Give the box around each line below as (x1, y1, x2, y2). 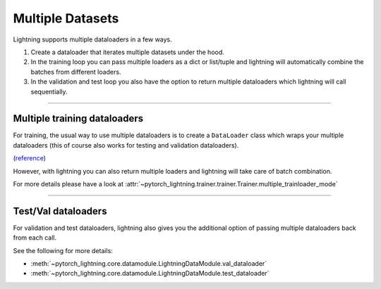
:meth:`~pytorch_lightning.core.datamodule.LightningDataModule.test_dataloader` (30, 269, 270, 278)
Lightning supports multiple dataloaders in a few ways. (13, 35, 172, 44)
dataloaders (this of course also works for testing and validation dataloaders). (13, 141, 239, 149)
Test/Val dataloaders (13, 205, 107, 217)
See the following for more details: (13, 246, 113, 255)
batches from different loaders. (30, 68, 121, 76)
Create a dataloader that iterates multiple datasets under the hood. (30, 48, 225, 56)
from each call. (13, 233, 56, 242)
